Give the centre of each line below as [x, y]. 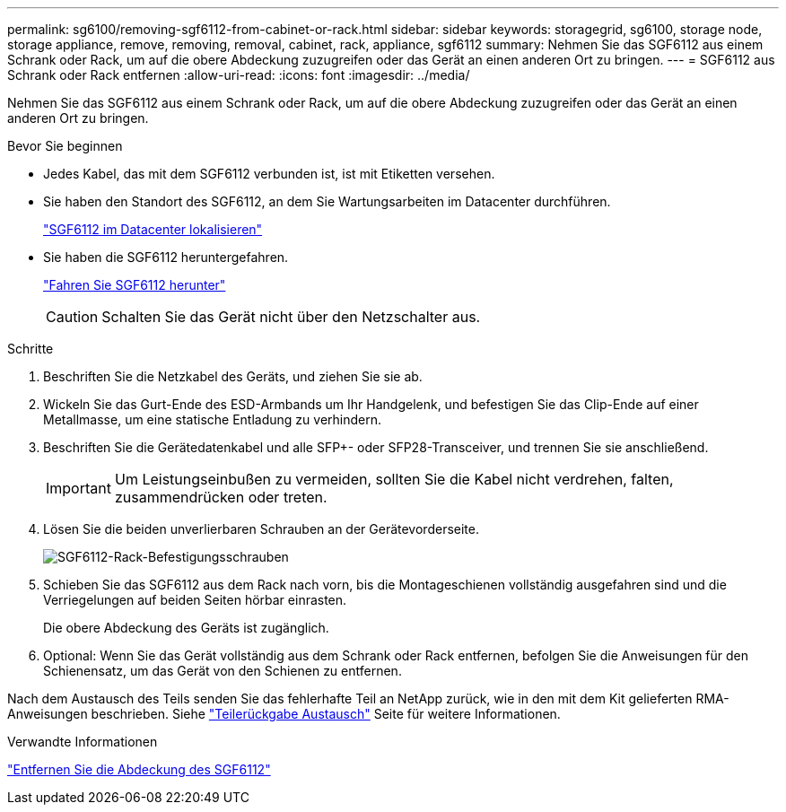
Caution [72, 317]
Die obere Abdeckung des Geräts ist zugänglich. [186, 628]
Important [79, 488]
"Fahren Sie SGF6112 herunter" [135, 285]
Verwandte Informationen [83, 742]
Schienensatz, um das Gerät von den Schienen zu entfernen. [223, 671]
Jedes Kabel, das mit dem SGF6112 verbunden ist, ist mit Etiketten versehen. [269, 174]
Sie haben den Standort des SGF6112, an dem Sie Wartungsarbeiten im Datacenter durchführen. [327, 201]
